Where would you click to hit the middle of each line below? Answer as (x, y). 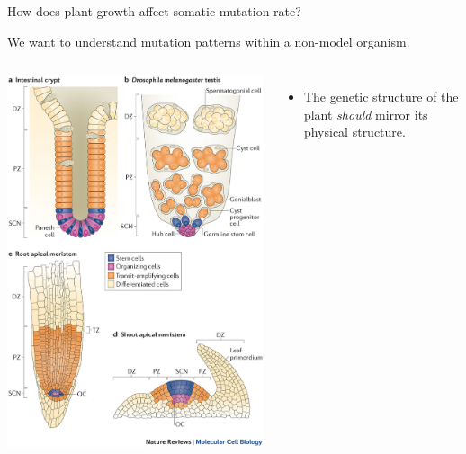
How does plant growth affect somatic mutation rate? (154, 11)
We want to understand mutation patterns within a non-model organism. (209, 41)
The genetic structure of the (381, 97)
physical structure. (354, 132)
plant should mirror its (366, 114)
